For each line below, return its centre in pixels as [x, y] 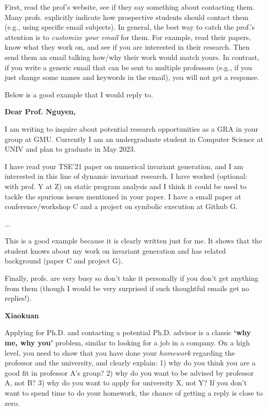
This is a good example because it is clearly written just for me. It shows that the [133, 241]
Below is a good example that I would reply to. [79, 94]
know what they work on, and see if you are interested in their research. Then [127, 47]
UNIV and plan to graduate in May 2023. [70, 149]
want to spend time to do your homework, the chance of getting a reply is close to [134, 393]
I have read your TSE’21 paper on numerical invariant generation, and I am [124, 166]
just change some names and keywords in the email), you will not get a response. [132, 77]
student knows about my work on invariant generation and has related [115, 250]
